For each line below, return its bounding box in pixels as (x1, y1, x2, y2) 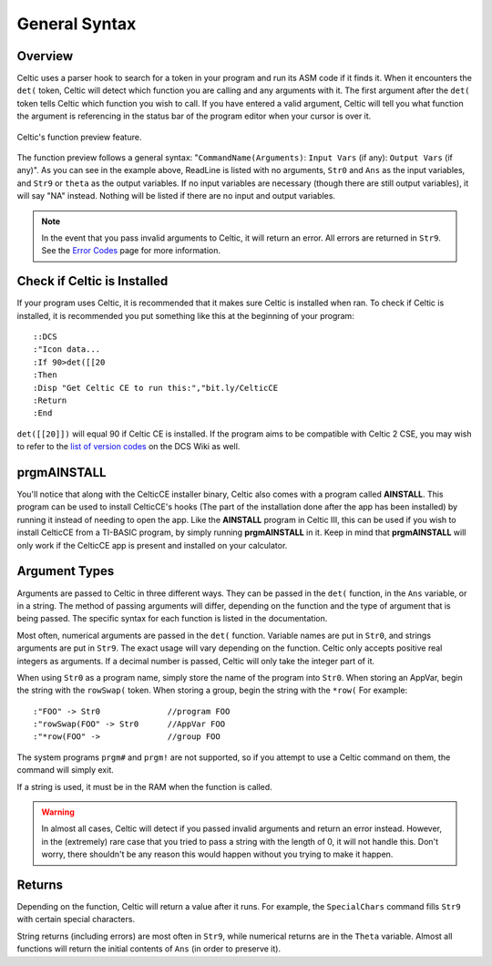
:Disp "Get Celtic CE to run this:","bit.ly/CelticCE (33, 383, 278, 393)
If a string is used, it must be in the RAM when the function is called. (16, 781, 272, 792)
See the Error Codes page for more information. (41, 245, 220, 256)
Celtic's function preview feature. (16, 131, 142, 142)
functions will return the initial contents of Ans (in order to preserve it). (16, 943, 282, 954)
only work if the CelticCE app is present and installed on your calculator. (16, 540, 288, 550)
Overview (16, 48, 74, 64)
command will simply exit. (16, 765, 114, 776)
